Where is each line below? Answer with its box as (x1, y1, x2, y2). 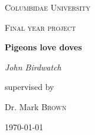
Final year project (5, 21, 76, 33)
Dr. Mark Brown (5, 100, 67, 112)
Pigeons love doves (5, 41, 82, 53)
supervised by (5, 81, 54, 93)
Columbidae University (5, 1, 90, 13)
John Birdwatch (5, 60, 61, 73)
